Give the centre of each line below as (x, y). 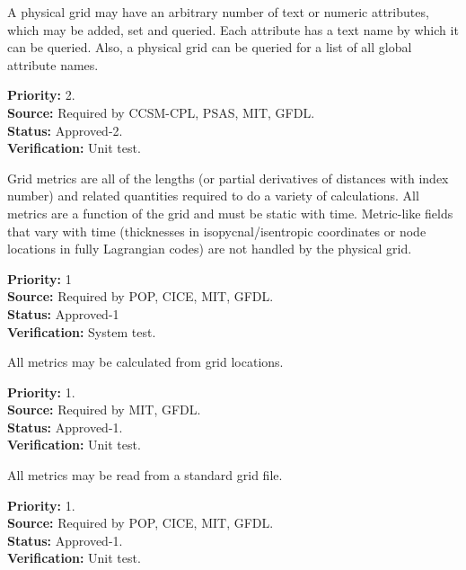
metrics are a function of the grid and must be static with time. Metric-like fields (230, 213)
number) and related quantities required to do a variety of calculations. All (213, 196)
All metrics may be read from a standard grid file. (145, 475)
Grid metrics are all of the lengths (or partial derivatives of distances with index (228, 178)
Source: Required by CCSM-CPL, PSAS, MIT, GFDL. (161, 112)
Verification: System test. (82, 331)
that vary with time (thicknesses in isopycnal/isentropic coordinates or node (217, 231)
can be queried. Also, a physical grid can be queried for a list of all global (210, 47)
